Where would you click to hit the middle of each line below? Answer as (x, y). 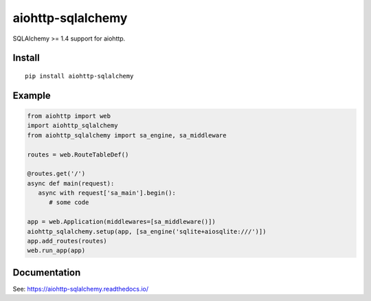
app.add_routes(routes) (67, 241)
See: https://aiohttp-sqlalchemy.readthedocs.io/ (81, 289)
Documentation (47, 272)
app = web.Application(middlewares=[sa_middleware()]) (121, 222)
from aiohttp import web (69, 116)
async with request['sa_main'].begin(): (107, 193)
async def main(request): (71, 183)
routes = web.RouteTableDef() (78, 154)
